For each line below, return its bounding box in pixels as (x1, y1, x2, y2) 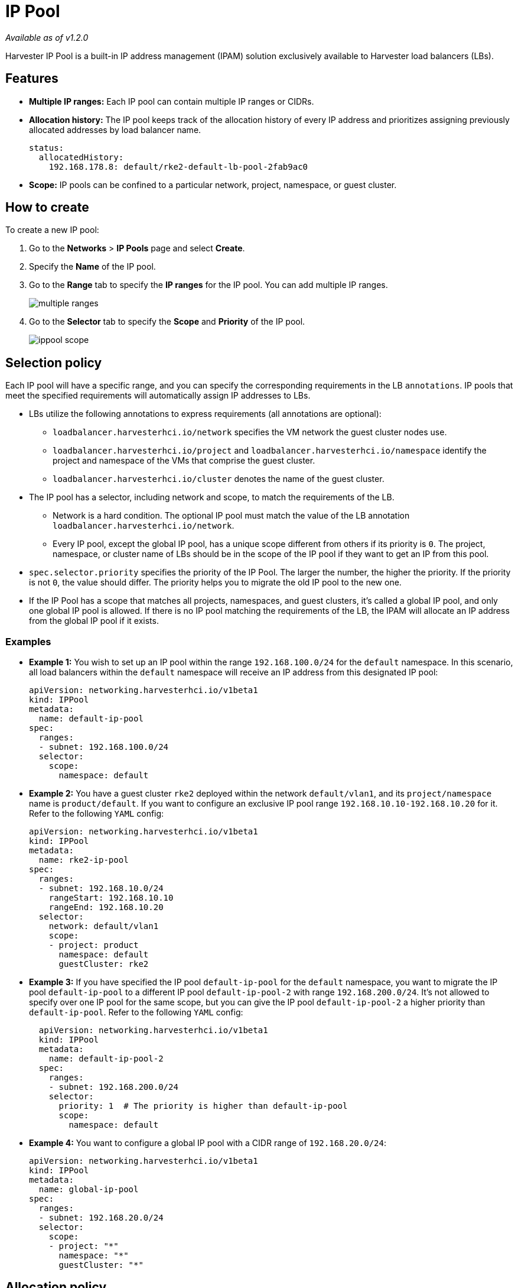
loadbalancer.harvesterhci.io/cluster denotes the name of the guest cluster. (53, 474, 385, 484)
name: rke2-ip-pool (38, 855, 129, 865)
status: (29, 143, 64, 153)
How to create (5, 200, 89, 215)
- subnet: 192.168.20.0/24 (38, 1213, 164, 1223)
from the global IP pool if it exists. (29, 616, 159, 626)
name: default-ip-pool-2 (48, 1054, 164, 1064)
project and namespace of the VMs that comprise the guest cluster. (53, 455, 315, 466)
